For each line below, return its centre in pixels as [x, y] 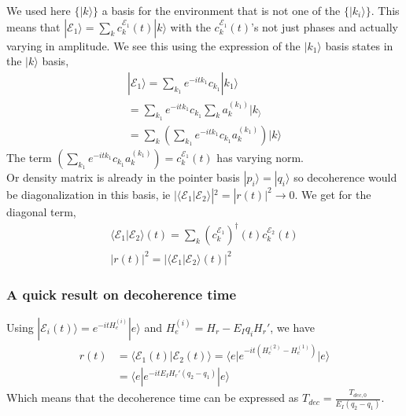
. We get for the [333, 194]
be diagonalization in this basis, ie [89, 194]
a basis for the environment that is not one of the [221, 10]
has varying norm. [260, 157]
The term [29, 157]
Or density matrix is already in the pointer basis [123, 177]
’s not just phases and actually [325, 26]
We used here [39, 10]
